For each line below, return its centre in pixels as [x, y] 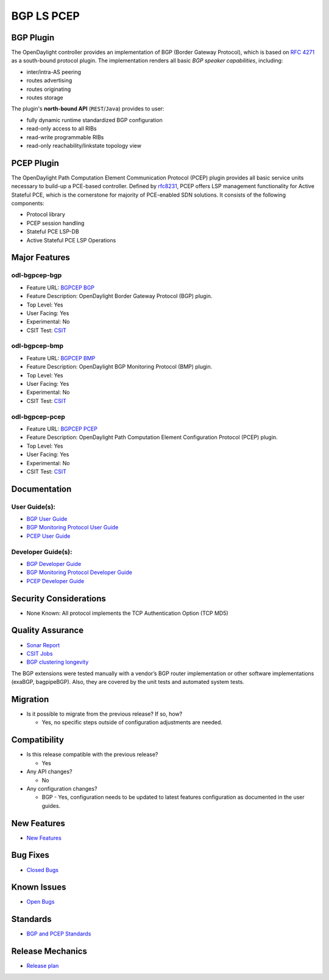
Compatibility [37, 740]
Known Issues [39, 887]
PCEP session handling [55, 223]
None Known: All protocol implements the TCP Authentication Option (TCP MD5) [127, 613]
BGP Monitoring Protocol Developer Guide [79, 572]
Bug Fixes [30, 855]
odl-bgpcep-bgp [37, 275]
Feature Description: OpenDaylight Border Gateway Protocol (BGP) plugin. [119, 296]
